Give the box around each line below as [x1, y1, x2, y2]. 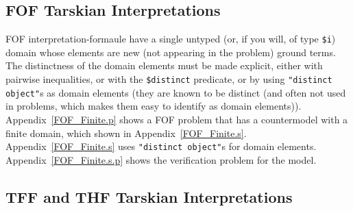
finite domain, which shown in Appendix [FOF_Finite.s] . [5, 125, 247, 140]
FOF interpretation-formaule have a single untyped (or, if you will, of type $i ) [5, 32, 336, 46]
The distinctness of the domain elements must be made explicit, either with [5, 58, 323, 73]
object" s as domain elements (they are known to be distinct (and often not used [5, 85, 346, 99]
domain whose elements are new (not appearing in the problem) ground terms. [5, 45, 336, 59]
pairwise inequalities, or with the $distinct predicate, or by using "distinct [5, 72, 332, 86]
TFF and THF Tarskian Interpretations [5, 186, 293, 207]
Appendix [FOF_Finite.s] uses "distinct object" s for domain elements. [5, 139, 317, 153]
